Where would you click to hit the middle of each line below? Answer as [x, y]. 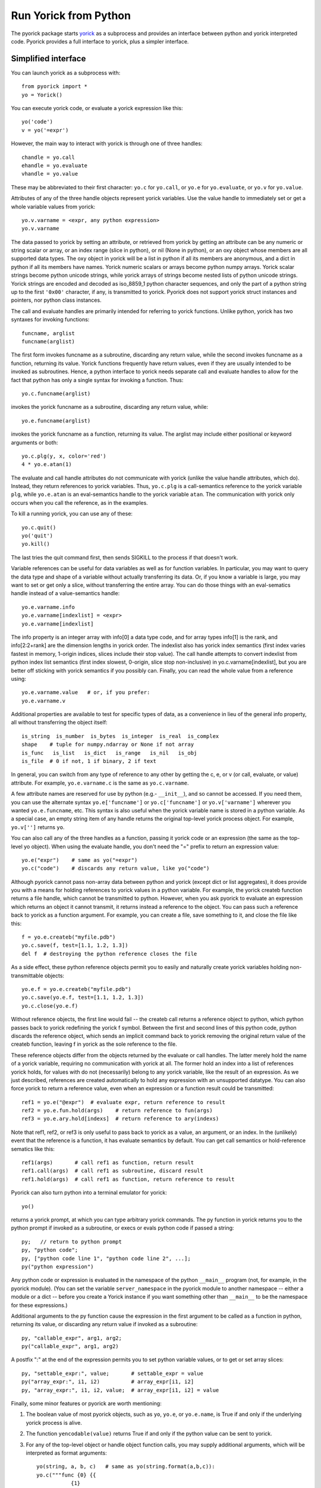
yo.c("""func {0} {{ [66, 1475]
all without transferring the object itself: [59, 723]
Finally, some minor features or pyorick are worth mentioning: [86, 1403]
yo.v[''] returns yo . [38, 827]
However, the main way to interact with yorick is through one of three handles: [107, 143]
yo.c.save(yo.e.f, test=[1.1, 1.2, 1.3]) [83, 998]
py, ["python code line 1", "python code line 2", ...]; [106, 1258]
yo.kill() [36, 544]
